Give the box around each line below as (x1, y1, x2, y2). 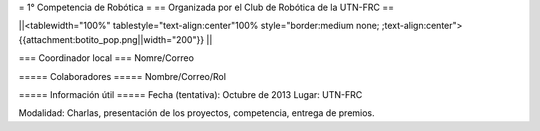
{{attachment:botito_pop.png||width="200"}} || (18, 33, 213, 45)
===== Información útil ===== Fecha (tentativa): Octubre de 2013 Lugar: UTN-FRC (18, 88, 363, 100)
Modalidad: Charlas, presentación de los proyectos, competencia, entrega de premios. (18, 107, 375, 119)
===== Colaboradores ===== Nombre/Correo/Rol (18, 70, 227, 82)
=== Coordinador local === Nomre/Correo (18, 52, 195, 64)
